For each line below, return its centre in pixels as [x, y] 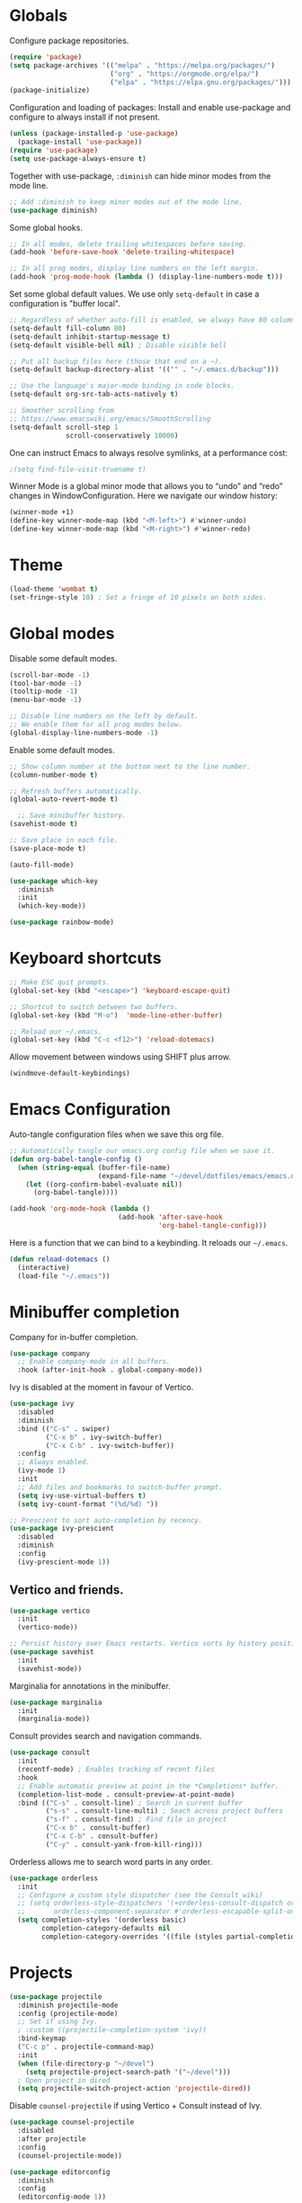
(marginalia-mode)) [54, 1719]
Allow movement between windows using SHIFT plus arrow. [120, 1057]
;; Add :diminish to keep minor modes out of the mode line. [126, 202]
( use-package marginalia [56, 1702]
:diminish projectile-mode [68, 2005]
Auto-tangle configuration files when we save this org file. [117, 1134]
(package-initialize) [50, 91]
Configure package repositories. [69, 40]
